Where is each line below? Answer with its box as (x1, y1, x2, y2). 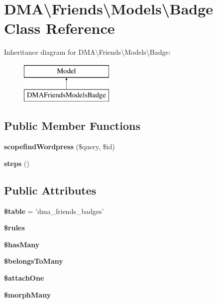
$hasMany (4, 239, 40, 249)
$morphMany (4, 289, 51, 300)
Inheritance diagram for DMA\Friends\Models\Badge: (4, 47, 171, 57)
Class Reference (4, 18, 115, 38)
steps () (4, 158, 29, 168)
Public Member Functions (4, 118, 140, 133)
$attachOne (4, 273, 44, 283)
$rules (4, 222, 25, 233)
